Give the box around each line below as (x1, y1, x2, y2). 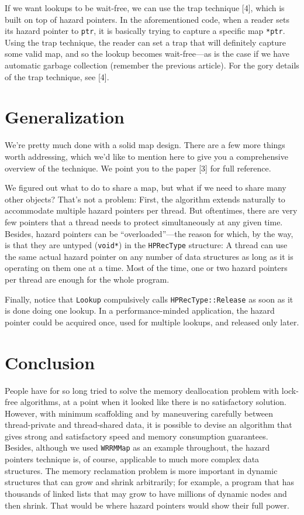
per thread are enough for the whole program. (5, 273, 170, 285)
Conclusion (5, 350, 95, 374)
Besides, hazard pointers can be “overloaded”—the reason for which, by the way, (5, 227, 293, 239)
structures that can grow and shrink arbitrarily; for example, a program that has (5, 476, 295, 488)
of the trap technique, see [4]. (5, 70, 109, 83)
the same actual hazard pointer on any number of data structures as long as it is (5, 250, 293, 262)
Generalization (5, 105, 125, 129)
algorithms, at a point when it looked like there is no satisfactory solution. (20, 396, 286, 408)
